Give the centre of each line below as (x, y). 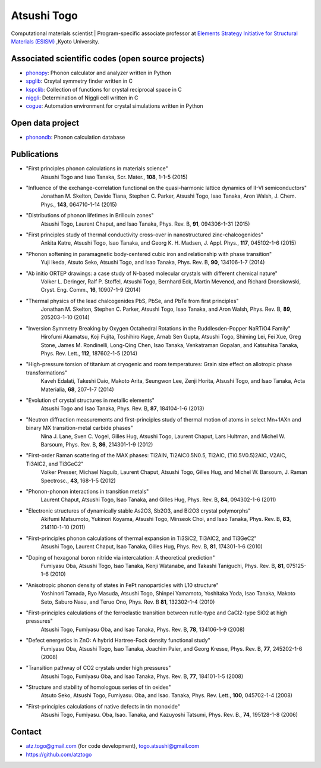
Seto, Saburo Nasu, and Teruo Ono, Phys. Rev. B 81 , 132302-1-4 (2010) (128, 602)
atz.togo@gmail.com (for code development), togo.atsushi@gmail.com (112, 746)
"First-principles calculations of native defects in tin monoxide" (103, 706)
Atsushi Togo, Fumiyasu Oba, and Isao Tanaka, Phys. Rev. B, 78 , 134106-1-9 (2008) (143, 629)
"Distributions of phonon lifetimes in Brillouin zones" (90, 216)
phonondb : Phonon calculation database (75, 138)
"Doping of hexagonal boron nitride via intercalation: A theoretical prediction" (120, 557)
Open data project (45, 123)
